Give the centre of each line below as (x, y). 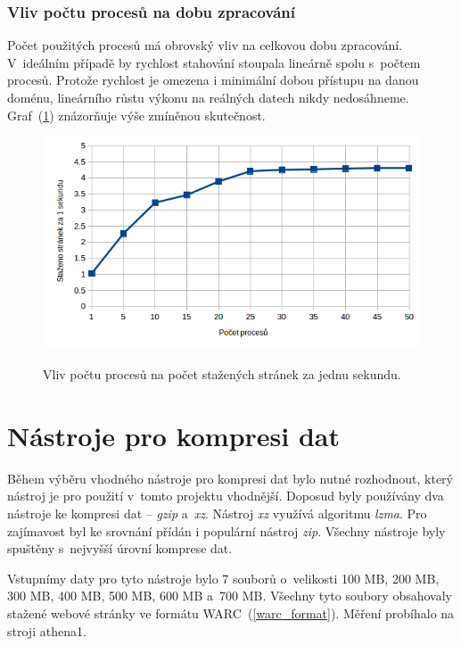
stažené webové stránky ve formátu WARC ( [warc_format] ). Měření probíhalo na (231, 613)
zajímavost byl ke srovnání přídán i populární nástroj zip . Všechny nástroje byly (226, 530)
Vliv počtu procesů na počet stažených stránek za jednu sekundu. (222, 374)
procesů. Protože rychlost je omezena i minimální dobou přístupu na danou (213, 80)
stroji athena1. (47, 630)
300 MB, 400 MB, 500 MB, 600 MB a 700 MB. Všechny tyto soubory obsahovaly (230, 596)
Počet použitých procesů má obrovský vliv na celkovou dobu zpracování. (205, 45)
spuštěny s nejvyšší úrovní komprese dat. (120, 548)
